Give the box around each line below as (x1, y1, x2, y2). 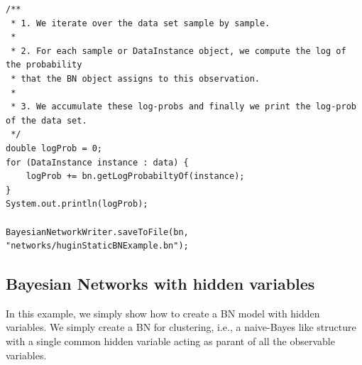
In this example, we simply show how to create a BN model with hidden (6, 305, 320, 320)
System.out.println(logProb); (6, 199, 148, 209)
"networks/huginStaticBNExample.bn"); (6, 241, 189, 251)
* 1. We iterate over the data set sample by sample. (11, 18, 270, 28)
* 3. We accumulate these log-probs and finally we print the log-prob (11, 102, 356, 112)
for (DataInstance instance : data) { (6, 157, 189, 168)
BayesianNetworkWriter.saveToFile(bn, (6, 227, 189, 237)
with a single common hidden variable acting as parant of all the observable (6, 334, 335, 349)
